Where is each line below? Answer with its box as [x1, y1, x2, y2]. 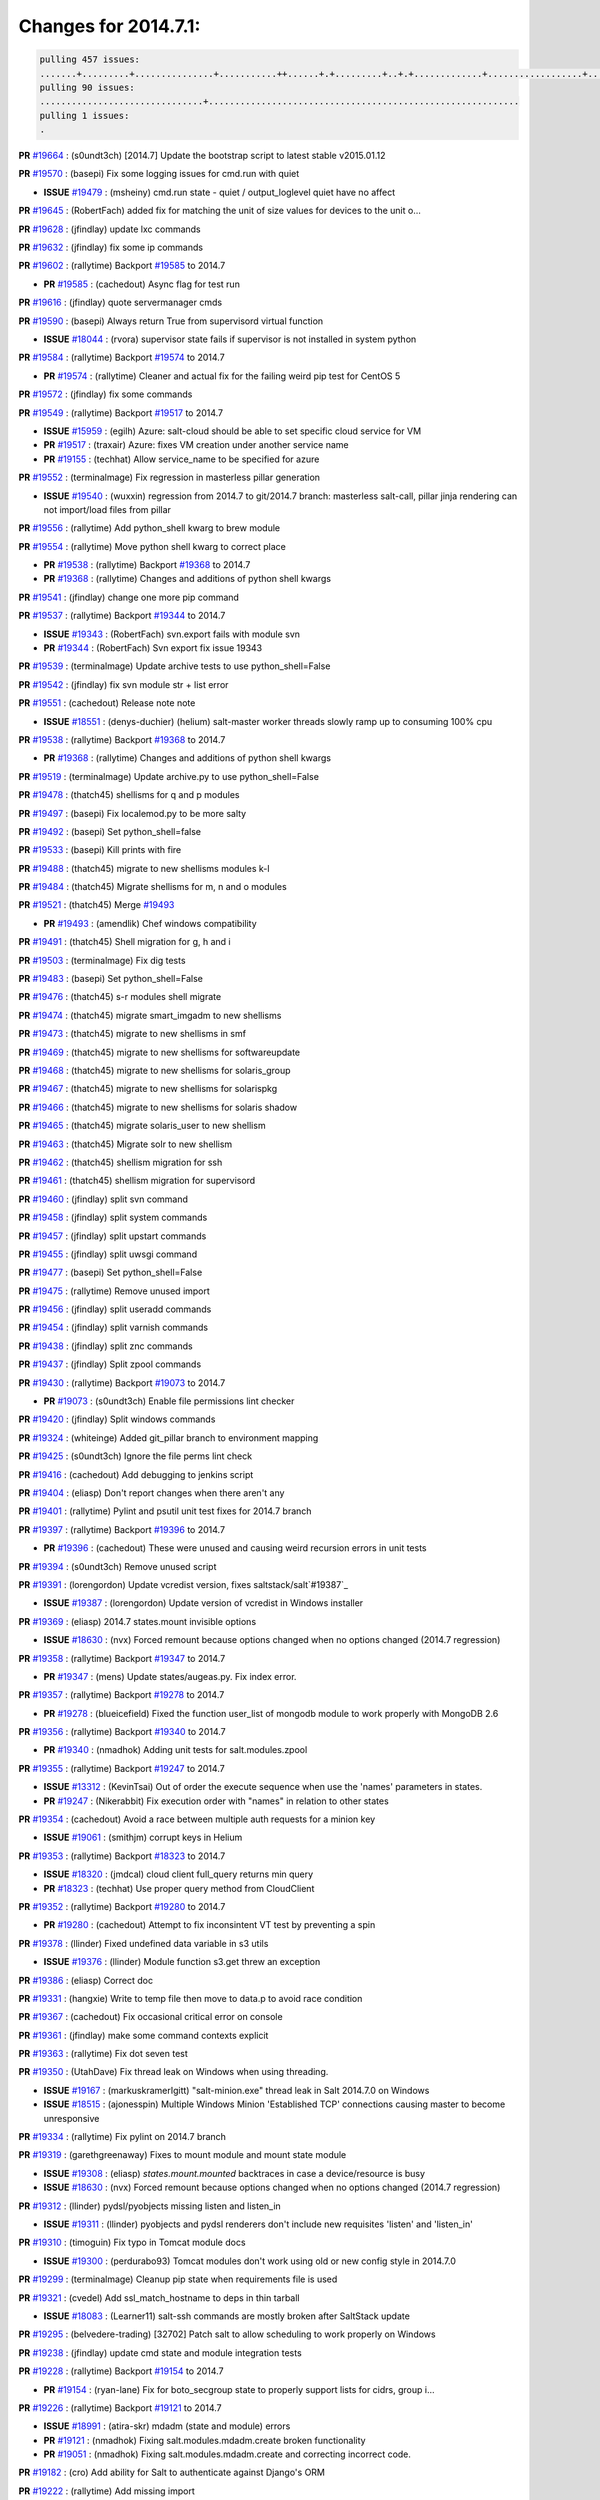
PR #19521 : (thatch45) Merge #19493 [18, 899, 175, 911]
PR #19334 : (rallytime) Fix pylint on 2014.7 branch [18, 2131, 227, 2143]
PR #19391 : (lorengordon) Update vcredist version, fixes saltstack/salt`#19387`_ [18, 1578, 349, 1590]
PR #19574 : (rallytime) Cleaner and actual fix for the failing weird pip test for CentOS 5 [43, 370, 401, 382]
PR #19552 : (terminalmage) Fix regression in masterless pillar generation [18, 471, 320, 484]
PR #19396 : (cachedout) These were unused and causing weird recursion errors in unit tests [43, 1542, 427, 1554]
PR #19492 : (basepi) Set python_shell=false [18, 825, 202, 837]
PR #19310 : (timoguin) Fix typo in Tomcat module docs [18, 2236, 246, 2249]
